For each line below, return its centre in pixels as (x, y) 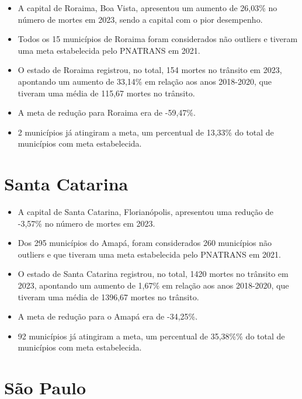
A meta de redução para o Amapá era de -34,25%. (108, 316)
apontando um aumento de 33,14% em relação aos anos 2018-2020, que (145, 81)
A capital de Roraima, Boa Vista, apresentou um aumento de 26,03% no (147, 8)
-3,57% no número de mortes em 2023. (86, 223)
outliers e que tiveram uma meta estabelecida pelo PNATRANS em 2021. (149, 254)
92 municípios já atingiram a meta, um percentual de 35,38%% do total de (151, 336)
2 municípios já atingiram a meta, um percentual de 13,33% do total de (146, 132)
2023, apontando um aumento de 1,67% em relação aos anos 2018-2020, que (153, 285)
